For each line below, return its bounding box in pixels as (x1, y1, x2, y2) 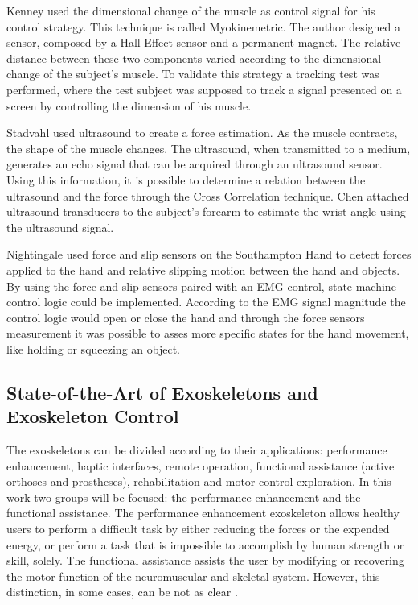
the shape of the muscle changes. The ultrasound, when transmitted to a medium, (6, 139, 411, 156)
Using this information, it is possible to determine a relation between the (6, 171, 366, 188)
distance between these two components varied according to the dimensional (6, 49, 382, 66)
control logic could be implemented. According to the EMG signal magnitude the (6, 293, 406, 310)
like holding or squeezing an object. (6, 340, 180, 357)
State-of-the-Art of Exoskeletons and (6, 379, 318, 404)
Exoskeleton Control (6, 404, 179, 429)
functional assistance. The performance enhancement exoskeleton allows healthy (6, 504, 400, 521)
